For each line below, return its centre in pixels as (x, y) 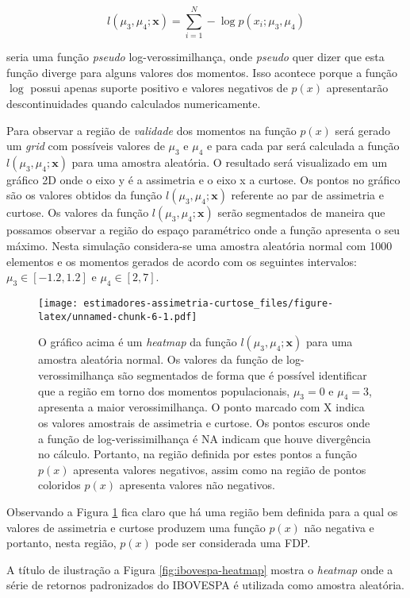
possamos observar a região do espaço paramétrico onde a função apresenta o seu (203, 230)
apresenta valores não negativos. (197, 485)
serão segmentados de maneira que (301, 212)
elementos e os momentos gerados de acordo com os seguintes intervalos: (182, 261)
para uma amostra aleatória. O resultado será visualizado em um (230, 162)
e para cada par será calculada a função (303, 146)
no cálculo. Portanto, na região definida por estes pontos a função (197, 454)
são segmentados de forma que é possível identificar (242, 374)
